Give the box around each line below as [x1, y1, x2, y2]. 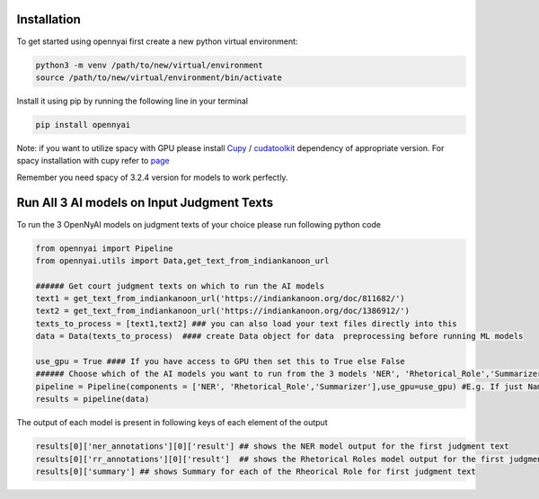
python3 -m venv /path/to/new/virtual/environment [35, 59, 264, 70]
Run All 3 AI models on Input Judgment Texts [16, 195, 274, 210]
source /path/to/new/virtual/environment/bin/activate [35, 72, 282, 83]
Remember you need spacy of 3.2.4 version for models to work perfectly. [16, 172, 288, 183]
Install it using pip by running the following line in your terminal [16, 95, 249, 106]
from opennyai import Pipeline [35, 243, 174, 254]
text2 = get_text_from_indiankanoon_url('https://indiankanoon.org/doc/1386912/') [35, 306, 411, 316]
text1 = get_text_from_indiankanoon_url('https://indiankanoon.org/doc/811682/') [35, 293, 406, 304]
